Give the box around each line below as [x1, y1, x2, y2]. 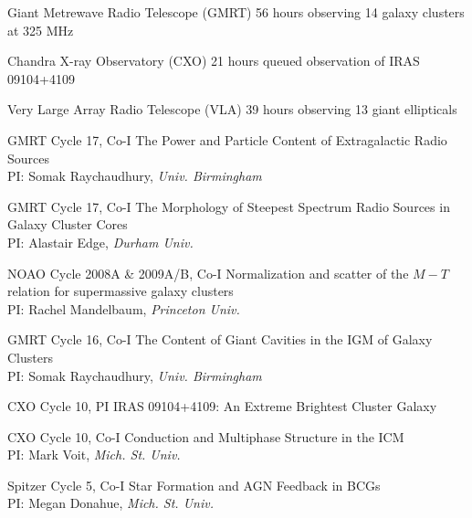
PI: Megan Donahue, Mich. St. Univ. [7, 493, 214, 513]
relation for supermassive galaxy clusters [7, 281, 234, 301]
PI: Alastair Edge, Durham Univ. [7, 232, 194, 251]
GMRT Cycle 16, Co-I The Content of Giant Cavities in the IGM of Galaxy [7, 330, 433, 349]
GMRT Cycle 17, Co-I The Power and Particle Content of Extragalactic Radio [7, 130, 447, 149]
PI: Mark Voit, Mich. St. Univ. [7, 445, 181, 464]
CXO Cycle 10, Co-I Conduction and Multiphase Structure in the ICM [7, 427, 404, 446]
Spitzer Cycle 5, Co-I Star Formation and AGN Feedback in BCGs [7, 475, 381, 494]
